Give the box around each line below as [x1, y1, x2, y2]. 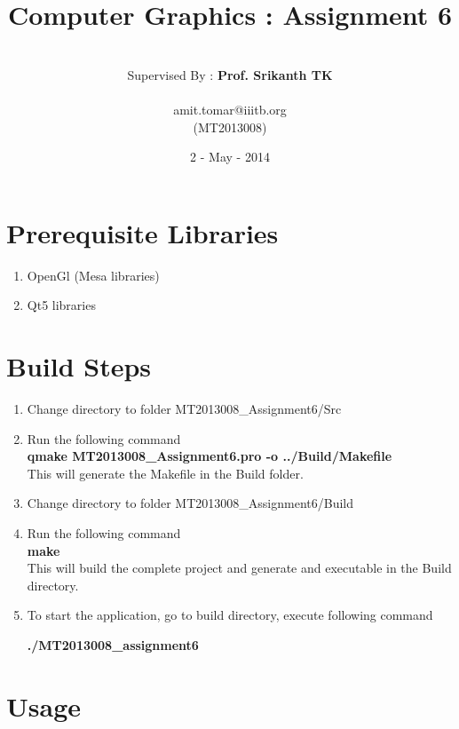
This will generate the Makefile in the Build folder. [27, 464, 304, 482]
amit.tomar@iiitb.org [173, 99, 287, 118]
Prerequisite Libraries [6, 214, 279, 250]
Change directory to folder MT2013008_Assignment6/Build [27, 494, 354, 512]
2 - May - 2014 [190, 147, 270, 166]
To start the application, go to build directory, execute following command [27, 606, 433, 624]
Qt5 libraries [27, 296, 96, 314]
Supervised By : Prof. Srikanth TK [127, 65, 333, 83]
